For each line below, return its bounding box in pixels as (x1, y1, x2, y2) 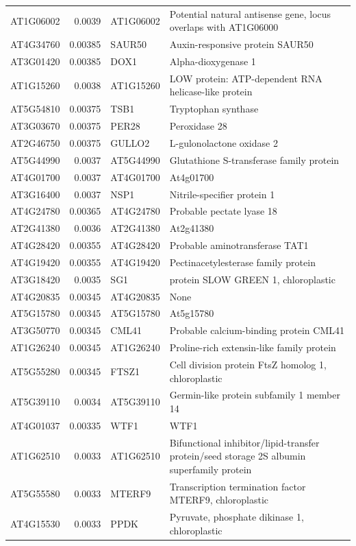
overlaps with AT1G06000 (169, 20, 279, 34)
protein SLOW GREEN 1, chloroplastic (169, 272, 335, 286)
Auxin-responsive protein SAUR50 (169, 37, 314, 51)
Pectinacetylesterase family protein (169, 254, 316, 269)
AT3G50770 (10, 323, 60, 337)
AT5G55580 (10, 486, 60, 500)
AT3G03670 (10, 119, 60, 133)
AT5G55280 (10, 364, 60, 378)
